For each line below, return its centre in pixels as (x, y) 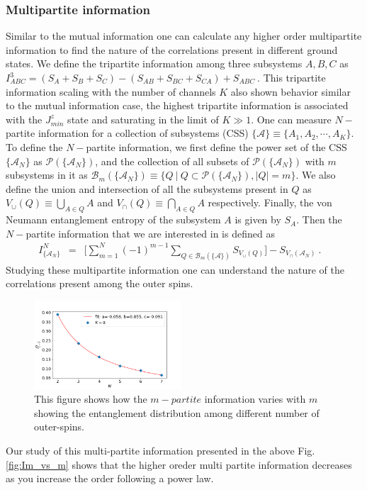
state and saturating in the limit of (143, 119)
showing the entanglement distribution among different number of (177, 412)
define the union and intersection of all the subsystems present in (147, 188)
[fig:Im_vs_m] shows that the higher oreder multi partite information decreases (179, 464)
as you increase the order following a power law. (110, 478)
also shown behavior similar (290, 91)
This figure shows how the (91, 399)
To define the (34, 146)
